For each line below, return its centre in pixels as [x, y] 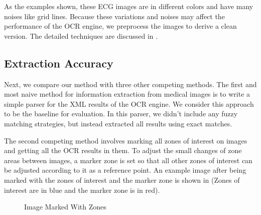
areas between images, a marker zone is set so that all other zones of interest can [128, 160]
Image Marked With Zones [65, 207]
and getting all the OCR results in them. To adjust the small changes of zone [123, 150]
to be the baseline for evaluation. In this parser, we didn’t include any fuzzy [121, 114]
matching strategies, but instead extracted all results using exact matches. [118, 123]
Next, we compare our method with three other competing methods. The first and [130, 84]
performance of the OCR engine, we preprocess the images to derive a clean [120, 26]
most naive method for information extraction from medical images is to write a [127, 94]
